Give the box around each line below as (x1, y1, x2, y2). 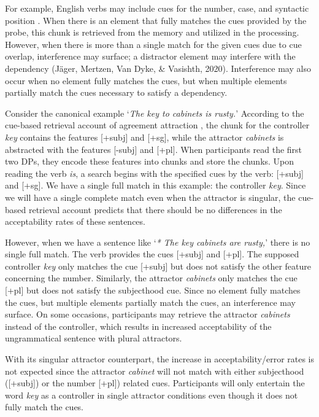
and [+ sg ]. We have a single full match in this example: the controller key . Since (5, 179, 306, 192)
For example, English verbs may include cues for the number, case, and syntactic (5, 2, 309, 14)
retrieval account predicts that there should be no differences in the (28, 203, 282, 216)
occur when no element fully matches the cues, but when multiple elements (5, 74, 287, 87)
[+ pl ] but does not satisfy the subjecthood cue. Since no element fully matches (5, 284, 301, 297)
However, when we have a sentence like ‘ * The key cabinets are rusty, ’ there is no (5, 235, 310, 248)
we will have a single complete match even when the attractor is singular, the (5, 190, 296, 203)
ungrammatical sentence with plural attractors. (5, 332, 182, 345)
